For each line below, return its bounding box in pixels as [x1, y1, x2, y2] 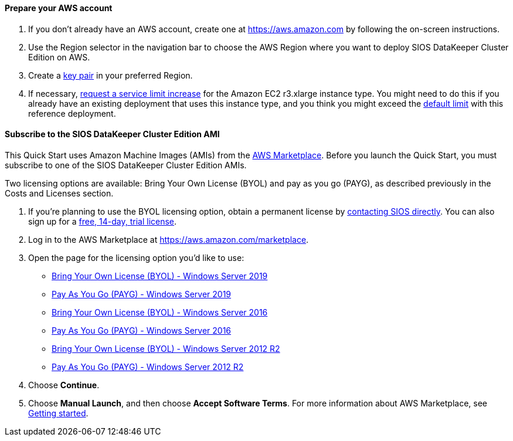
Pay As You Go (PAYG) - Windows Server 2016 [52, 325, 232, 335]
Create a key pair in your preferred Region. [28, 70, 193, 80]
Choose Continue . [28, 379, 100, 390]
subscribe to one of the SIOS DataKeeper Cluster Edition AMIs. [5, 160, 247, 170]
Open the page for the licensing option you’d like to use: [28, 252, 244, 263]
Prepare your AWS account [5, 3, 113, 13]
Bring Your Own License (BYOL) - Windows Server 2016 [52, 307, 268, 317]
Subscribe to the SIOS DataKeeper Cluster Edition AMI [5, 129, 220, 140]
